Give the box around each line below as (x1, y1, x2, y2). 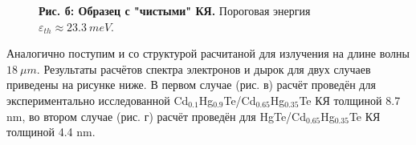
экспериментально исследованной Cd (6, 91, 189, 108)
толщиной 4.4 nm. (6, 123, 96, 140)
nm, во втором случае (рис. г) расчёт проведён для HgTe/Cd (6, 107, 307, 124)
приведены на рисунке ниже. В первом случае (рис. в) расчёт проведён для (6, 76, 376, 93)
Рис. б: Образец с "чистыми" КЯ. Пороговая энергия (39, 2, 311, 18)
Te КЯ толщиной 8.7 (299, 91, 401, 108)
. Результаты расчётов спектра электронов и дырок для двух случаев (36, 60, 371, 77)
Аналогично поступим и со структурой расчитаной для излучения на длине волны (6, 45, 410, 62)
